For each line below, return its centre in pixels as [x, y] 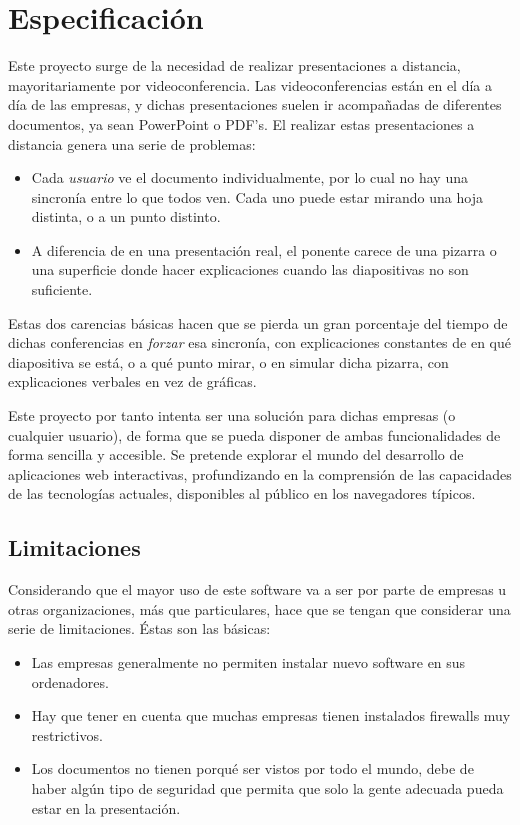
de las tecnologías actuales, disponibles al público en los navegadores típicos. [242, 493]
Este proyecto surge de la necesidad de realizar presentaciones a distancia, [234, 65]
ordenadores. [70, 681]
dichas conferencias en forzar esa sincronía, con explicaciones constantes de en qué [259, 342]
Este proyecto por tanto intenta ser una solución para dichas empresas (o [232, 415]
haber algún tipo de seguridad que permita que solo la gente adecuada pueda [267, 787]
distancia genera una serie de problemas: [132, 143]
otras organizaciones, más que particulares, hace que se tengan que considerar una [259, 608]
